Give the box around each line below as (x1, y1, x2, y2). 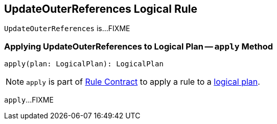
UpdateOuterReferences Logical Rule (4, 3, 198, 15)
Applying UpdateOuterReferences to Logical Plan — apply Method (4, 41, 273, 52)
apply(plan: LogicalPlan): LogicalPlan (4, 60, 164, 68)
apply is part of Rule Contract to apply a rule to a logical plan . (26, 77, 260, 87)
